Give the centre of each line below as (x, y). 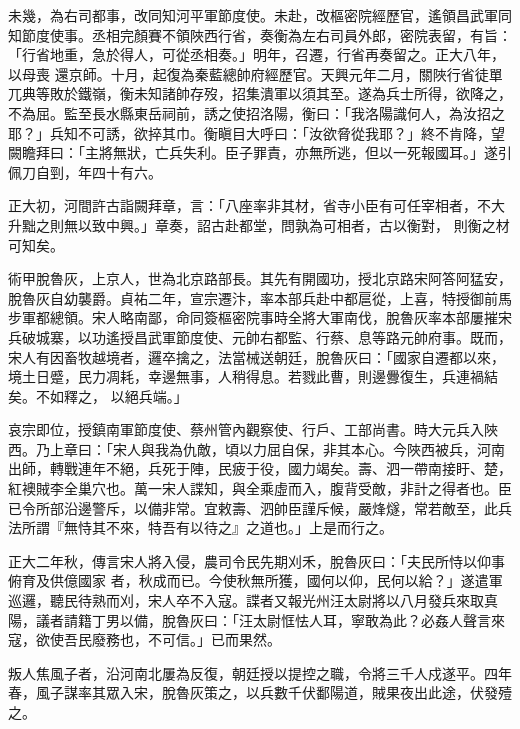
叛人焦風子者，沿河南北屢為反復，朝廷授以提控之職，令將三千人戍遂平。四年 (260, 672)
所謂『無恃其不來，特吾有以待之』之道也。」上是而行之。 (207, 527)
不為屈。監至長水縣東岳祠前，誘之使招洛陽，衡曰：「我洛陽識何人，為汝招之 (256, 112)
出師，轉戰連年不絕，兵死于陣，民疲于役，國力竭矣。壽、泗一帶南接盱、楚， (260, 468)
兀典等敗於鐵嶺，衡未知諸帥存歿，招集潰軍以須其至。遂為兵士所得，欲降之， (260, 93)
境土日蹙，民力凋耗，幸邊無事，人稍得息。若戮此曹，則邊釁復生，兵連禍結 (253, 376)
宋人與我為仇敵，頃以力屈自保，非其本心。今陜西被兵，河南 (308, 448)
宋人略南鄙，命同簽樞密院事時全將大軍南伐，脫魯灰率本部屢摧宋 (301, 317)
